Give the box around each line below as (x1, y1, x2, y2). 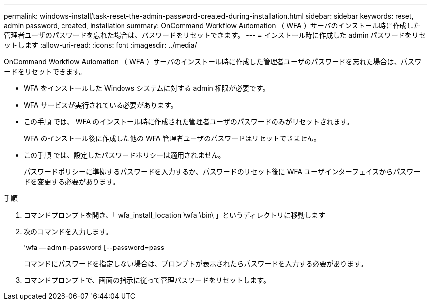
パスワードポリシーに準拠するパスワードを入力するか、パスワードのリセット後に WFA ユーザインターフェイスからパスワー (24, 167, 421, 176)
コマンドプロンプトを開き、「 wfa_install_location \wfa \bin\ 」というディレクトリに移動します (24, 211, 326, 219)
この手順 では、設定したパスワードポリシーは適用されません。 (24, 151, 225, 159)
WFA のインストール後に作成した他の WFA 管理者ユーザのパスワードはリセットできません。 (24, 134, 321, 142)
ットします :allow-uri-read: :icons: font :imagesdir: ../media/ (4, 41, 197, 49)
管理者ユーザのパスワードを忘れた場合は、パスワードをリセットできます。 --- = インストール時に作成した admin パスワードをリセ (4, 31, 426, 39)
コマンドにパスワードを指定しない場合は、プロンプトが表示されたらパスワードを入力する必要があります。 (24, 259, 368, 268)
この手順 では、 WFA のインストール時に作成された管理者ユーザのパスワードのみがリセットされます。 (24, 117, 354, 126)
